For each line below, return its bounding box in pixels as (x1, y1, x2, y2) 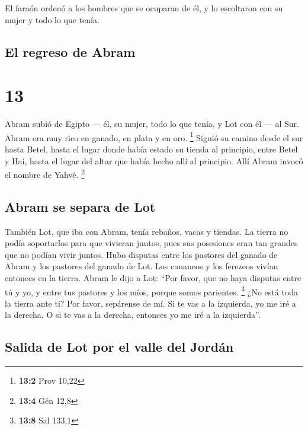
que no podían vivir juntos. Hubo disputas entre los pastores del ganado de (5, 248, 278, 260)
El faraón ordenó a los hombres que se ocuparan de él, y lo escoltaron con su (5, 2, 283, 14)
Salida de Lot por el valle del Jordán (5, 337, 234, 356)
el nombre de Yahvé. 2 (5, 167, 85, 180)
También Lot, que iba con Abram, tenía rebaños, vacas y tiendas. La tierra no (5, 225, 288, 237)
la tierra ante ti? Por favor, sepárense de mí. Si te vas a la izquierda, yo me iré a (5, 297, 296, 309)
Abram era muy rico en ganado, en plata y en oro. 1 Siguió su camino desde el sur (5, 129, 303, 144)
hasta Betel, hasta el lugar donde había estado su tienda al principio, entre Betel (5, 142, 298, 155)
